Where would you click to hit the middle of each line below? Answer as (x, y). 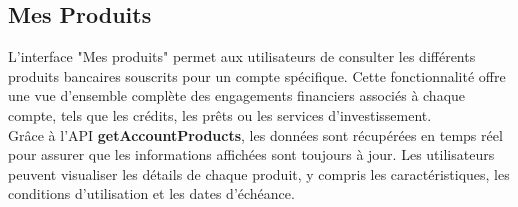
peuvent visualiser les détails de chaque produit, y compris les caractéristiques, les (259, 173)
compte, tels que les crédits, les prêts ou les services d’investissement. (220, 114)
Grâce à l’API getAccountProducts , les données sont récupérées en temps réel (255, 134)
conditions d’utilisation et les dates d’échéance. (151, 193)
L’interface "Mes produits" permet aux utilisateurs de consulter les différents (242, 56)
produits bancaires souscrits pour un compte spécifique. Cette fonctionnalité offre (257, 75)
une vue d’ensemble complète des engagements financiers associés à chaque (237, 95)
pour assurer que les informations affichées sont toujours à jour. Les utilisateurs (251, 154)
